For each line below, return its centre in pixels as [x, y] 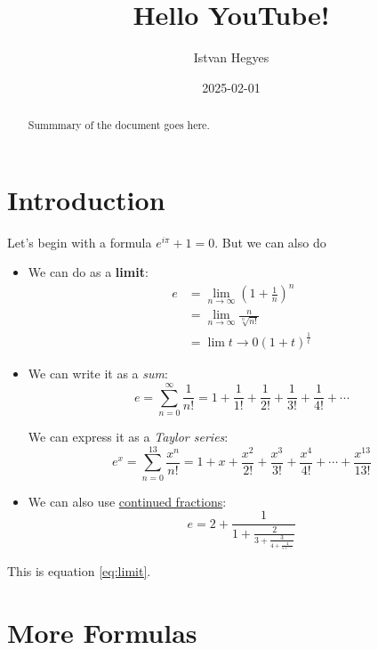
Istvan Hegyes [231, 57]
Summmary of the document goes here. [119, 125]
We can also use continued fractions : [127, 501]
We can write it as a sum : [98, 374]
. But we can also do [270, 242]
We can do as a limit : [88, 272]
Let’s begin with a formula [80, 242]
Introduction [86, 199]
